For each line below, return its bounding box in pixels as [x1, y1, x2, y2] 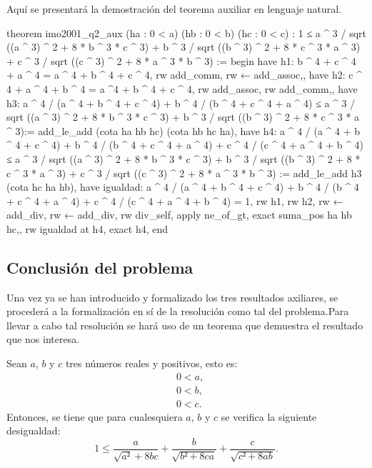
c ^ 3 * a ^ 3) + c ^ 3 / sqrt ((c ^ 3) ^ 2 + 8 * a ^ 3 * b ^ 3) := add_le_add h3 [6, 165, 362, 180]
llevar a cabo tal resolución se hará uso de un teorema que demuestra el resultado [6, 317, 363, 332]
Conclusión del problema [6, 256, 193, 278]
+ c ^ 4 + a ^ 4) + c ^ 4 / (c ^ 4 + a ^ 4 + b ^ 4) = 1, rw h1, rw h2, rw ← [6, 193, 343, 208]
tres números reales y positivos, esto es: [65, 356, 238, 371]
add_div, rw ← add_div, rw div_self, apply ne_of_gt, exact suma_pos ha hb [6, 207, 352, 222]
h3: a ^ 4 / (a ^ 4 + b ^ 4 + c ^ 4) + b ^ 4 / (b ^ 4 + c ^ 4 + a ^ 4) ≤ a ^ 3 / [6, 95, 356, 110]
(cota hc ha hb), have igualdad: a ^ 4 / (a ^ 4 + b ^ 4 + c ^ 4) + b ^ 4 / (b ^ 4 [6, 179, 359, 194]
